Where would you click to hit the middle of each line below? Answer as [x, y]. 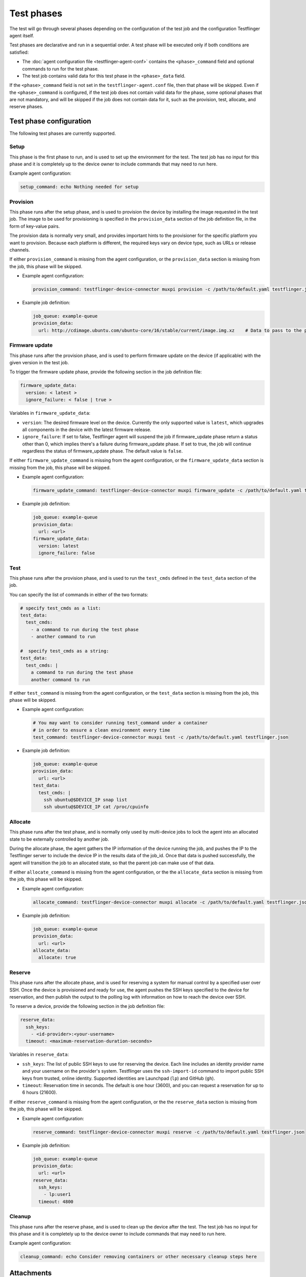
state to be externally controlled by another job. [59, 839]
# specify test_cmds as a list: [61, 608]
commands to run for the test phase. [60, 68]
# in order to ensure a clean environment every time [101, 730]
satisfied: [19, 52]
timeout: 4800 [56, 1201]
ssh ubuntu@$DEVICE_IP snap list [85, 800]
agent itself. [22, 35]
